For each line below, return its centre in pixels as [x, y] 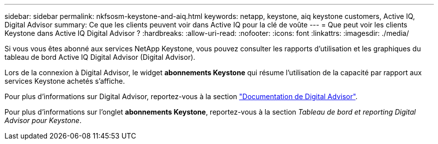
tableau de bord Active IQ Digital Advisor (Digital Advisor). [100, 57]
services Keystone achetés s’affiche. [65, 81]
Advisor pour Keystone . [43, 120]
